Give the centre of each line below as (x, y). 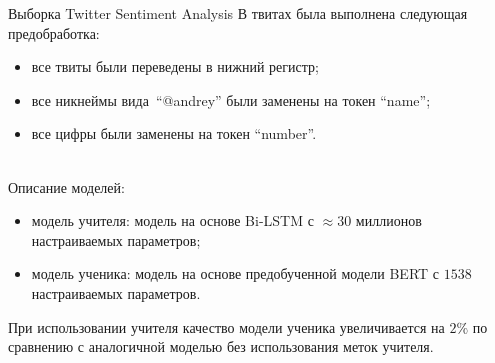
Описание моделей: (66, 186)
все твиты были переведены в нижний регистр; (175, 66)
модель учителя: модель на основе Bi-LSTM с (172, 220)
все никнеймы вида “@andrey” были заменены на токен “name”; (231, 99)
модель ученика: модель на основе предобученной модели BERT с (235, 273)
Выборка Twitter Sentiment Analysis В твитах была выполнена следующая (238, 13)
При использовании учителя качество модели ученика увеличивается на (226, 326)
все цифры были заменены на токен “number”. (174, 133)
